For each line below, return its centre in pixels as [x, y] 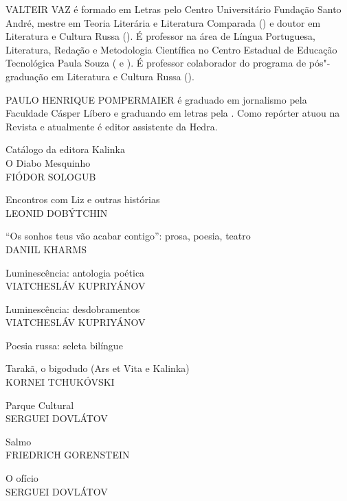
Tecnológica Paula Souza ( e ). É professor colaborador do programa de [156, 63]
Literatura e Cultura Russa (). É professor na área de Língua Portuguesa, [160, 36]
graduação [27, 76]
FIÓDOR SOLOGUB [51, 176]
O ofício [22, 478]
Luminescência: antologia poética [75, 272]
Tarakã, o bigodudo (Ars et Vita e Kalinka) [98, 368]
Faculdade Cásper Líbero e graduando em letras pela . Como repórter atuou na [173, 113]
